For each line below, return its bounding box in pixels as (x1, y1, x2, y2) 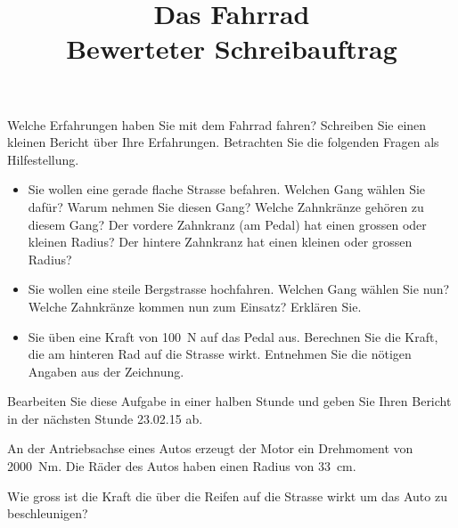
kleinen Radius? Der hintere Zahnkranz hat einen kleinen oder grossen (28, 232, 413, 251)
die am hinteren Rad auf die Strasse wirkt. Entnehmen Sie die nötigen (28, 345, 412, 363)
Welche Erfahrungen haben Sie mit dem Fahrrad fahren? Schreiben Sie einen (7, 115, 427, 134)
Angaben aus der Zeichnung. (28, 361, 184, 380)
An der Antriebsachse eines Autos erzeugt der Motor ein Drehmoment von (7, 439, 413, 458)
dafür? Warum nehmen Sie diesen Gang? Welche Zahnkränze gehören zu (28, 197, 424, 215)
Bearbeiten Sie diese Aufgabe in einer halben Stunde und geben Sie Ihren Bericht (7, 392, 452, 410)
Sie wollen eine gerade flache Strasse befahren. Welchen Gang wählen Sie (28, 180, 426, 199)
